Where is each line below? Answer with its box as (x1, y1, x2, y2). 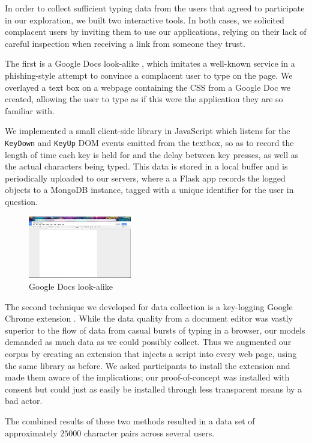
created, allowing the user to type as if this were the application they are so (5, 93, 283, 105)
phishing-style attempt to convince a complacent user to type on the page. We (5, 69, 293, 81)
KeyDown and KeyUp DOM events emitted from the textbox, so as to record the (5, 136, 294, 148)
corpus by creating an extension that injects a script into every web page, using (5, 347, 297, 359)
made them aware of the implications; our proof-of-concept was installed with (5, 371, 290, 383)
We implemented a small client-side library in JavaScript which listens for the (5, 124, 290, 137)
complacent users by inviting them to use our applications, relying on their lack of (5, 25, 307, 38)
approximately (5, 426, 58, 439)
